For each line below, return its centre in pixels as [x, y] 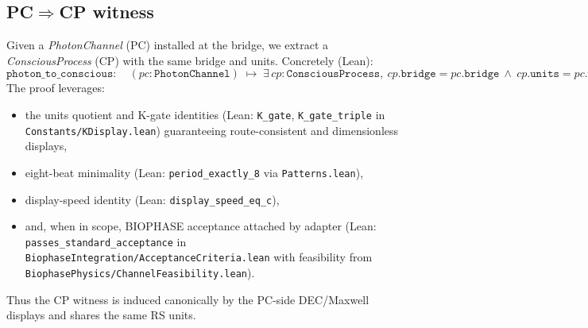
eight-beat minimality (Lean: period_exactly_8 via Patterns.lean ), [194, 172]
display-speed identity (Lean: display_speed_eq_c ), [152, 199]
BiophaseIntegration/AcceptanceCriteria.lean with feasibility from [199, 257]
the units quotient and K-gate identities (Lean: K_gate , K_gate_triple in [205, 114]
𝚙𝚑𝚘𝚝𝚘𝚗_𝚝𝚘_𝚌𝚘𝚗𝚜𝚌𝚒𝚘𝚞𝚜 [60, 74]
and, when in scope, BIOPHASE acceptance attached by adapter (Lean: [201, 226]
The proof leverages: [56, 88]
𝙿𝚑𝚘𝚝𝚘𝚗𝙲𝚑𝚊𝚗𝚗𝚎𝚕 [192, 74]
